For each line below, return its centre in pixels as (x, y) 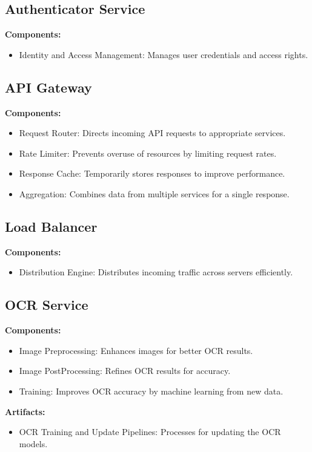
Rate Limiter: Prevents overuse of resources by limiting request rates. (148, 153)
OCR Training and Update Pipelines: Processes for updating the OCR (150, 432)
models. (33, 443)
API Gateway (48, 87)
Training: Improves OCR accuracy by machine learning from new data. (151, 391)
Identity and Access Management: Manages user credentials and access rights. (164, 54)
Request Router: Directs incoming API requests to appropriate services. (152, 133)
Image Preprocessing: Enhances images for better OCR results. (136, 350)
